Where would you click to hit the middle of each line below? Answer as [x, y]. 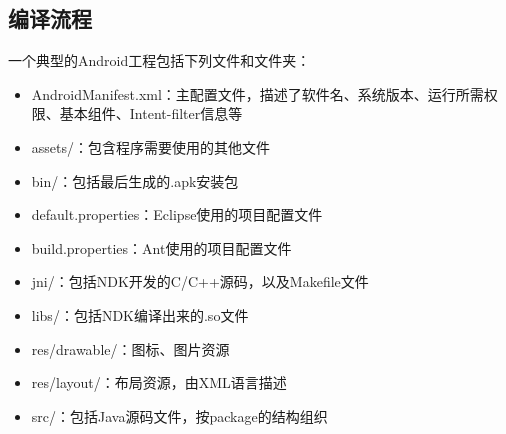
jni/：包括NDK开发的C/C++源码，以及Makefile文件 [200, 281]
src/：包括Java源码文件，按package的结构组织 [179, 415]
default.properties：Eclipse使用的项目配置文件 [177, 214]
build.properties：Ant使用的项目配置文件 [161, 247]
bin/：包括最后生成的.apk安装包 [135, 180]
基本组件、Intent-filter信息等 [151, 113]
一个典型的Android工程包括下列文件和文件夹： [159, 60]
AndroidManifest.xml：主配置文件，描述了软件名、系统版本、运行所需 [257, 93]
